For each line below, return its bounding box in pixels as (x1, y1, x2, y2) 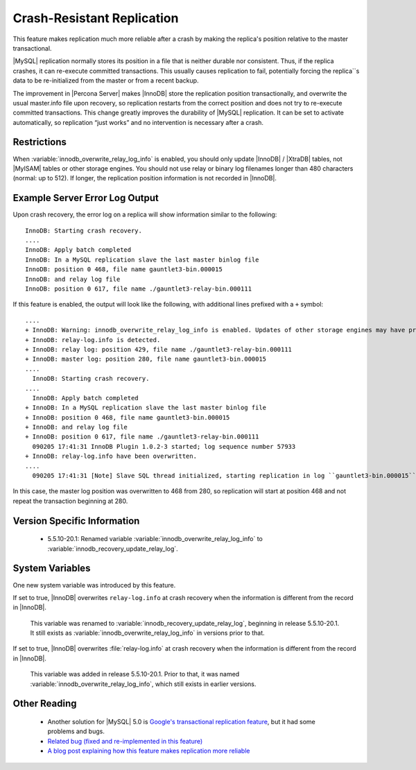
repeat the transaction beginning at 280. (12, 497, 128, 505)
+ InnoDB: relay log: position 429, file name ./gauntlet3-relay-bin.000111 (25, 345, 293, 353)
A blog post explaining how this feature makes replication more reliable (47, 746, 250, 755)
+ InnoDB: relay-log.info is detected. (25, 336, 161, 343)
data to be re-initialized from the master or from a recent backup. (12, 76, 199, 85)
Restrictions (12, 136, 67, 148)
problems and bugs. (47, 727, 105, 735)
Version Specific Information (12, 515, 140, 527)
